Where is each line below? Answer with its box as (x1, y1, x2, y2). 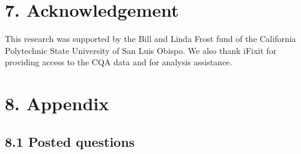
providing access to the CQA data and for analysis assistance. (5, 56, 233, 68)
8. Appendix (5, 91, 109, 116)
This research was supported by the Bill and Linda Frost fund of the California (5, 32, 296, 45)
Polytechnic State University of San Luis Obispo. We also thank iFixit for (5, 44, 277, 56)
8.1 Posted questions (5, 132, 135, 150)
